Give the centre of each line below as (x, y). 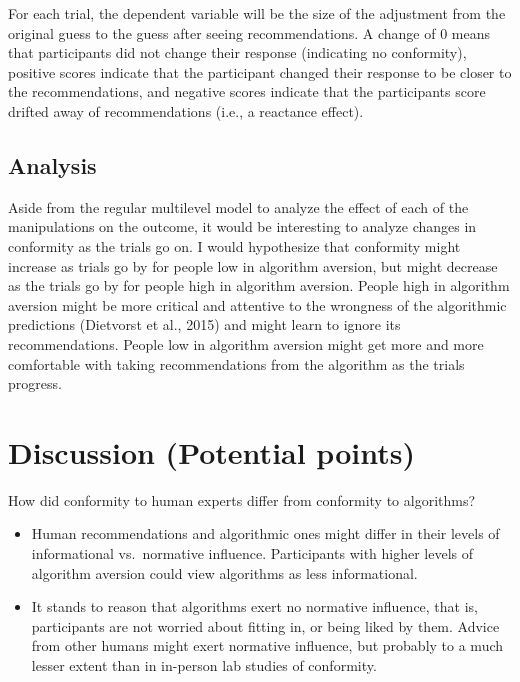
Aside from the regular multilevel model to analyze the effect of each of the (238, 206)
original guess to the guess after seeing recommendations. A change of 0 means (249, 32)
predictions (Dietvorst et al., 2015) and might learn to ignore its (204, 324)
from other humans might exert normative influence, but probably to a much (267, 645)
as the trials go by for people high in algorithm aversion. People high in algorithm (259, 285)
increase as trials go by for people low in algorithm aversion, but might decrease (253, 265)
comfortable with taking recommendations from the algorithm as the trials (236, 363)
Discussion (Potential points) (211, 451)
